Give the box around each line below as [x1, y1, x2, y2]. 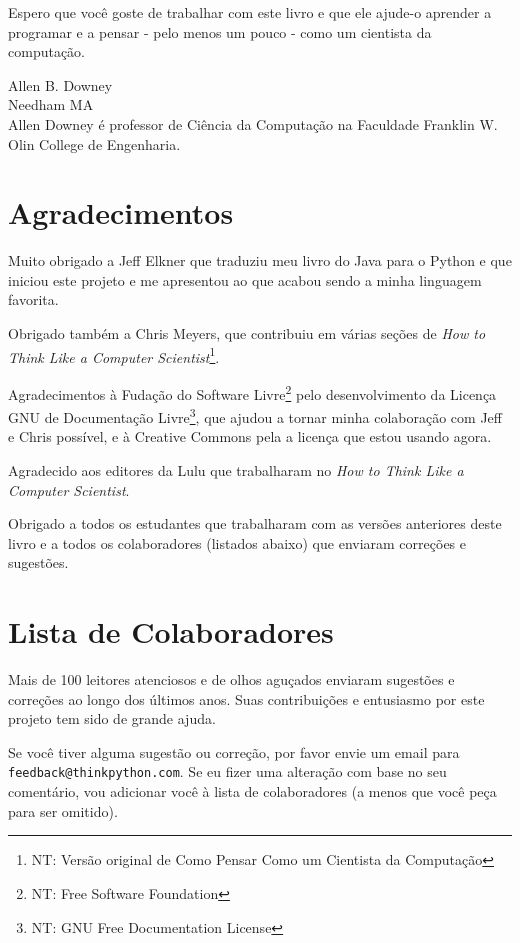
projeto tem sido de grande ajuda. [8, 708, 216, 729]
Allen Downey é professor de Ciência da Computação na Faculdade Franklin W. [8, 113, 498, 134]
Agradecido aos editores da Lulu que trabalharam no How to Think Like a [8, 460, 464, 480]
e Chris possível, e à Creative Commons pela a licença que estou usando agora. [8, 426, 492, 447]
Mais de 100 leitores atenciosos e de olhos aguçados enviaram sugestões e [8, 669, 455, 690]
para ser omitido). [8, 800, 118, 821]
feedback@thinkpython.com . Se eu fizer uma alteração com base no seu [8, 761, 447, 782]
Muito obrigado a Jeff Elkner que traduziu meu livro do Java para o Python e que [8, 250, 512, 271]
